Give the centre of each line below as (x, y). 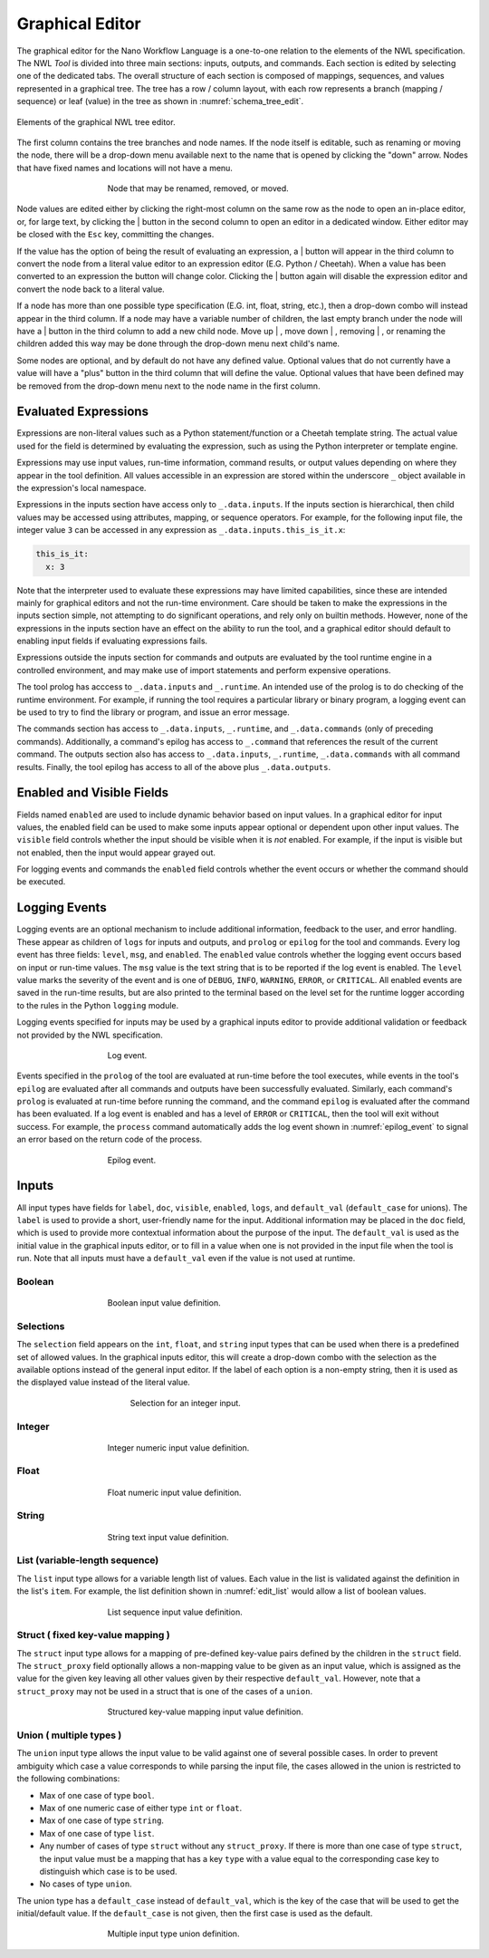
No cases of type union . (86, 1884)
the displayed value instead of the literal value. (103, 1383)
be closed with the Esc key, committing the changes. (115, 235)
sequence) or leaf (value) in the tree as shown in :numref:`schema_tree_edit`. (160, 101)
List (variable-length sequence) (88, 1560)
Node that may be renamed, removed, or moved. (198, 188)
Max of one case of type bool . (97, 1795)
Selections (41, 1326)
